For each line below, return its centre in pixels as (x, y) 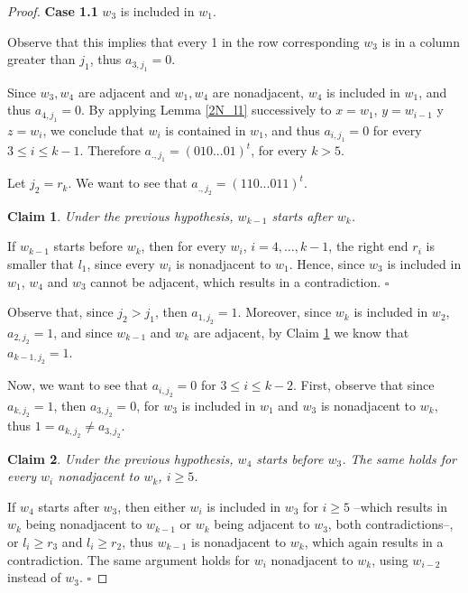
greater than (41, 59)
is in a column (421, 41)
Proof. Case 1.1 (53, 11)
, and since (83, 332)
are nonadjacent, (258, 92)
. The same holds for (399, 458)
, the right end (368, 246)
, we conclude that (93, 130)
